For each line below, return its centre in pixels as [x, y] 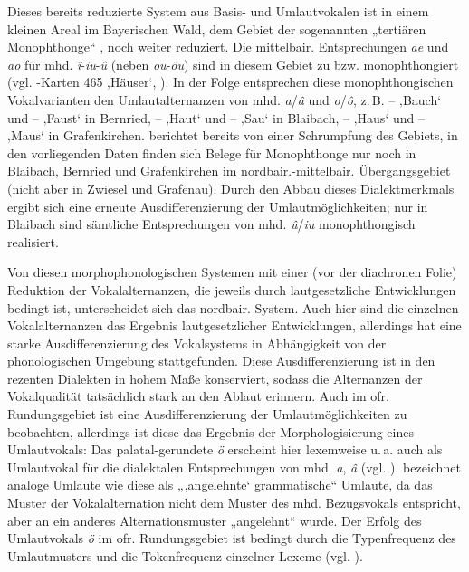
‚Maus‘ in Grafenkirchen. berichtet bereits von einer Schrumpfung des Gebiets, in [233, 135]
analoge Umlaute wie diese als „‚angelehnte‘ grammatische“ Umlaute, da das [220, 485]
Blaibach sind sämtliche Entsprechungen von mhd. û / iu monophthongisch [211, 224]
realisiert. [33, 241]
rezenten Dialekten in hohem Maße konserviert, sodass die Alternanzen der [215, 378]
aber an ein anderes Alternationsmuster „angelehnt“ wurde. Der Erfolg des [215, 520]
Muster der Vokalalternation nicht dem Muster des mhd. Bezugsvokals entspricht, [234, 503]
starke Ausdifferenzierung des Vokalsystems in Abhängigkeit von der [197, 343]
